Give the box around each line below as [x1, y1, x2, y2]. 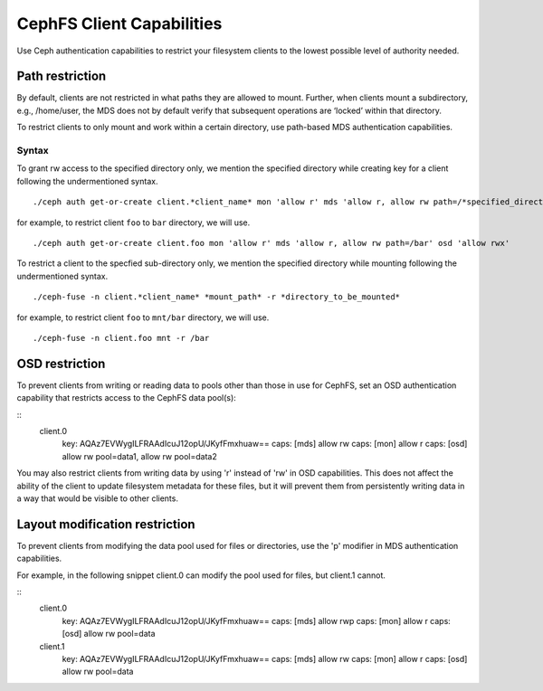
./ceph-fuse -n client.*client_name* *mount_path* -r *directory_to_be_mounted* [33, 292, 401, 302]
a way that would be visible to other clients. [16, 493, 178, 504]
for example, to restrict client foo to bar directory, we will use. [16, 217, 251, 228]
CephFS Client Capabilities [16, 14, 223, 33]
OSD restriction [16, 355, 106, 371]
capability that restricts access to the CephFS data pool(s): [16, 393, 237, 403]
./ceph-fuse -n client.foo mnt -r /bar [33, 333, 210, 343]
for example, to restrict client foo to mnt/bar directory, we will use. [16, 312, 270, 323]
